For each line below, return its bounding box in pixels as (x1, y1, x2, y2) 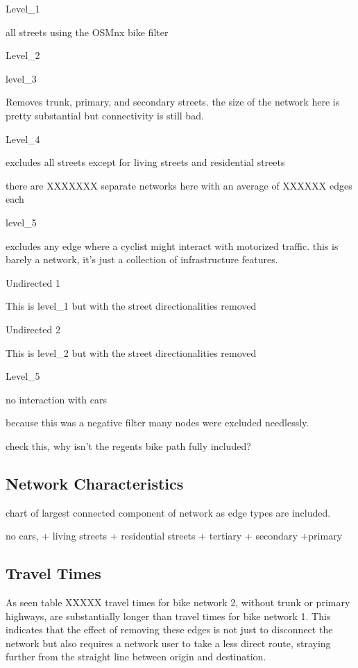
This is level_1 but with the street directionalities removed (6, 299, 257, 313)
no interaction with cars (6, 392, 107, 406)
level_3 (6, 71, 37, 85)
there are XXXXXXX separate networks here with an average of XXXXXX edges (6, 178, 352, 192)
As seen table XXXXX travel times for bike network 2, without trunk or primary (6, 595, 350, 610)
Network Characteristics (6, 472, 184, 494)
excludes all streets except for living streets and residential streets (6, 155, 285, 169)
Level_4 (6, 131, 40, 146)
